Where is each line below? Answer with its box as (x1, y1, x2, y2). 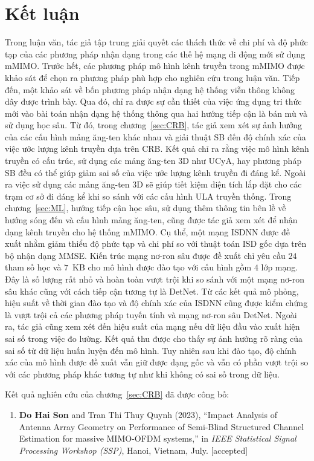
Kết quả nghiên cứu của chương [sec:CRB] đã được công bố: (5, 388, 229, 401)
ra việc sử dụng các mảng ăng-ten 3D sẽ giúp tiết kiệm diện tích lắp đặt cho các (5, 178, 302, 191)
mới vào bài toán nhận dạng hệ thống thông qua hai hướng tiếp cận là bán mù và (5, 106, 307, 119)
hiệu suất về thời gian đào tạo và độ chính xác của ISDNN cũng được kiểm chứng (5, 296, 308, 309)
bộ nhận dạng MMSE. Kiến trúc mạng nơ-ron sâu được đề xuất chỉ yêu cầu (5, 249, 286, 261)
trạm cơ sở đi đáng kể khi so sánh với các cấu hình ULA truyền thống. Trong (5, 189, 292, 202)
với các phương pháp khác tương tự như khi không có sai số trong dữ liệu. (5, 367, 280, 380)
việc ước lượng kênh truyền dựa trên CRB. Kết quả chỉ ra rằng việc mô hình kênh (5, 142, 309, 155)
